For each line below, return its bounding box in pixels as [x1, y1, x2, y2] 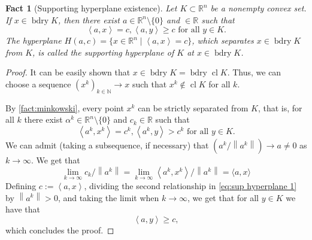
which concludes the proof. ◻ [5, 223, 114, 236]
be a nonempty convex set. [210, 2, 307, 14]
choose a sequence [5, 77, 71, 90]
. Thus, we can [227, 66, 281, 78]
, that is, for [258, 101, 302, 114]
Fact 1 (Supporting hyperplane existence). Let [5, 2, 177, 14]
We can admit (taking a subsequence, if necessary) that [5, 138, 209, 151]
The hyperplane [5, 34, 62, 47]
